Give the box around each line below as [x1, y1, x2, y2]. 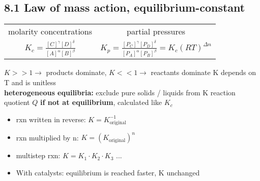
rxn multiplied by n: [16, 132, 79, 142]
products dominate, [46, 67, 107, 78]
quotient [4, 97, 30, 107]
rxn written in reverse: [16, 114, 86, 124]
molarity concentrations [8, 25, 93, 38]
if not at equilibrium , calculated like [40, 97, 162, 107]
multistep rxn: [16, 150, 61, 161]
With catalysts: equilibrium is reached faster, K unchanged [16, 167, 200, 177]
